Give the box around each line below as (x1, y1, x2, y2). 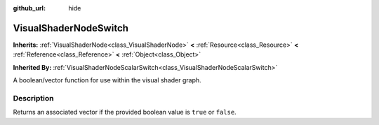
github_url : (13, 4, 46, 12)
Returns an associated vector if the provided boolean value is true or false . (13, 108, 237, 117)
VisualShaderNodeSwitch (13, 22, 129, 34)
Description (13, 93, 54, 103)
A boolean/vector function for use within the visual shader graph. (13, 76, 201, 84)
